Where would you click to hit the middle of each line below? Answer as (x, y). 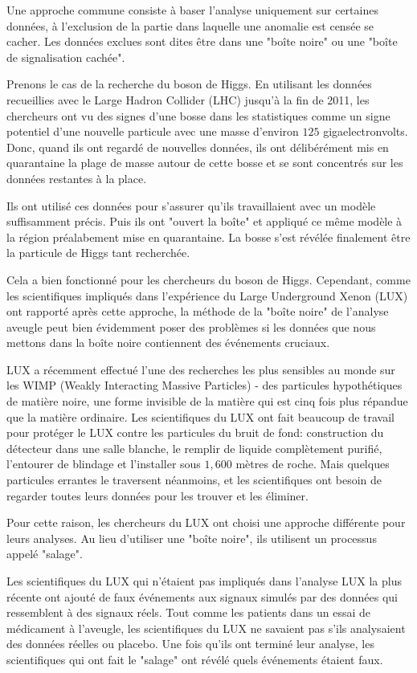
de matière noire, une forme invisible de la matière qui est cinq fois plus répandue (207, 401)
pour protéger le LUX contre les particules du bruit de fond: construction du (195, 432)
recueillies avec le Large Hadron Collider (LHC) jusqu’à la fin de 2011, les (188, 99)
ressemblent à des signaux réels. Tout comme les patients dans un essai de (189, 612)
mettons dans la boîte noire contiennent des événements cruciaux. (168, 343)
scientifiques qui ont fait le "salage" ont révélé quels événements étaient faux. (195, 659)
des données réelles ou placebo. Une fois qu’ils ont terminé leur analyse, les (190, 644)
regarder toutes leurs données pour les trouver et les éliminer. (157, 495)
